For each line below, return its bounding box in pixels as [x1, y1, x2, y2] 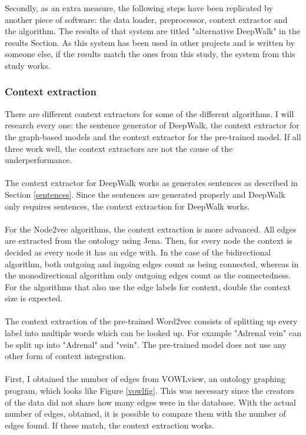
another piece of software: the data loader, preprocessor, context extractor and [5, 13, 288, 25]
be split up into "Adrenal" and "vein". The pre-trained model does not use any [5, 338, 287, 350]
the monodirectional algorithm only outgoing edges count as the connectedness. [5, 269, 291, 281]
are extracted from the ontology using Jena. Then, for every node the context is [5, 234, 292, 247]
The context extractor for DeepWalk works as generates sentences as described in [5, 177, 298, 189]
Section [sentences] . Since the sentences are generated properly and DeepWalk [5, 188, 285, 200]
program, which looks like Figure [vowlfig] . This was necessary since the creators [5, 384, 295, 397]
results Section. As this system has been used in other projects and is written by [5, 36, 295, 48]
